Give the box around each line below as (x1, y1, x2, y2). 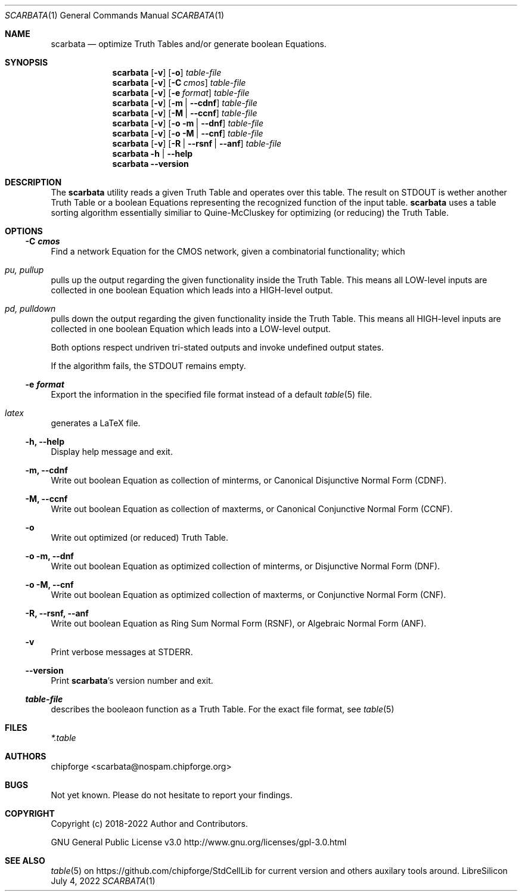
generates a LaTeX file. (51, 418, 141, 428)
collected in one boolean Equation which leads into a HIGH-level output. (51, 285, 333, 295)
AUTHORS (5, 751, 46, 761)
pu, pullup (5, 265, 44, 275)
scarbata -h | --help (112, 148, 193, 159)
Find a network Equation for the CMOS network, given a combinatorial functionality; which (51, 246, 405, 256)
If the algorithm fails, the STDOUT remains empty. (51, 361, 246, 371)
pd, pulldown (5, 303, 56, 314)
